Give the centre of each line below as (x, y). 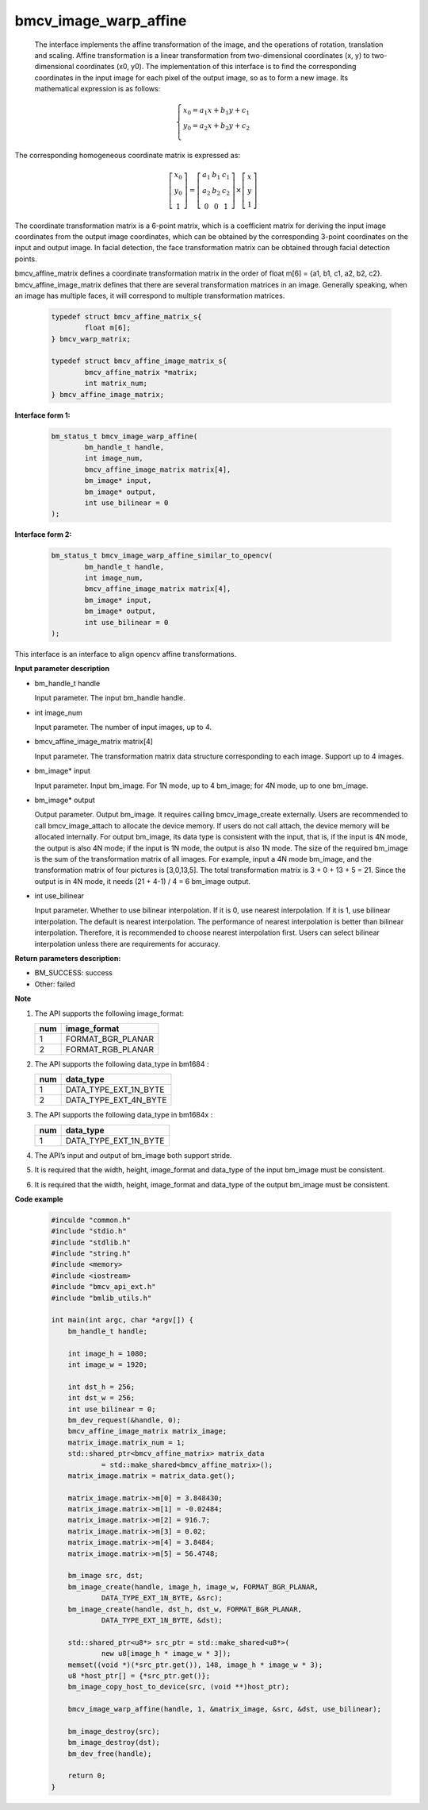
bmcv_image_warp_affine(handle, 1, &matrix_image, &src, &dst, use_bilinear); (225, 1709)
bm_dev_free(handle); (110, 1754)
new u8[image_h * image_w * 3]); (166, 1654)
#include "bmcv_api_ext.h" (103, 1287)
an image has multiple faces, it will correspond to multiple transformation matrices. (150, 295)
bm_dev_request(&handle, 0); (124, 1420)
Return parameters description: (68, 959)
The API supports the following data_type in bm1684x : (124, 1115)
